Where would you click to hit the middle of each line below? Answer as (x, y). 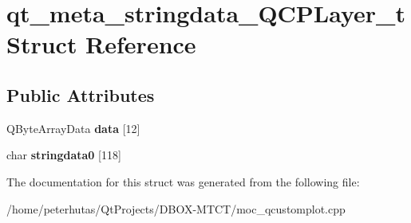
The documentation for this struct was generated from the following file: (183, 181)
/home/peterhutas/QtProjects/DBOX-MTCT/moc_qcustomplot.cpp (176, 208)
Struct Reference (101, 44)
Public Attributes (81, 94)
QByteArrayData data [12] (73, 128)
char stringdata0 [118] (64, 155)
